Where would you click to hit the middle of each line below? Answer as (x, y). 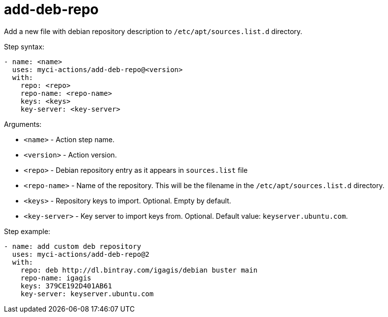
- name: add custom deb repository (73, 246)
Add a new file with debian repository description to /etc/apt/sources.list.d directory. (153, 31)
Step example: (27, 231)
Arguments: (23, 124)
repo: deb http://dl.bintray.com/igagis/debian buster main (139, 270)
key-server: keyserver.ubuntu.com (87, 294)
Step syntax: (24, 46)
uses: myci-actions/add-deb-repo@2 (81, 254)
